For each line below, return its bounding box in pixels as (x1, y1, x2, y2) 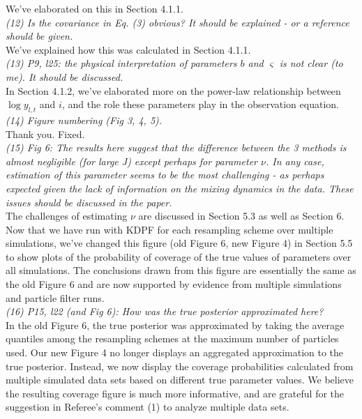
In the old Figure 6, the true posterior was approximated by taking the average (6, 317, 345, 332)
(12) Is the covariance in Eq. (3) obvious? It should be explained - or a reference (6, 15, 349, 29)
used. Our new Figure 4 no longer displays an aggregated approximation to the (6, 345, 344, 360)
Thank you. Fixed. (6, 126, 85, 141)
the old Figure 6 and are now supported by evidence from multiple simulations (6, 277, 342, 291)
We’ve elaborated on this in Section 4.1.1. (6, 1, 183, 15)
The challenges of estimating (6, 208, 128, 223)
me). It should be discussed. (6, 69, 123, 84)
